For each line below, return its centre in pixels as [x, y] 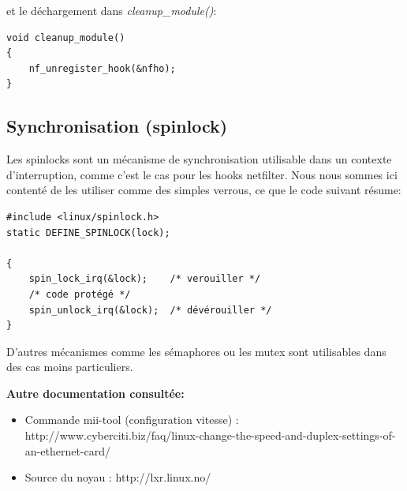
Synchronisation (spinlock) [117, 126]
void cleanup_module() [66, 37]
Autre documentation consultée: [95, 393]
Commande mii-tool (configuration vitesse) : [132, 420]
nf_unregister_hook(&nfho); [102, 68]
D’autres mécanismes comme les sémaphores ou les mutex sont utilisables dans [196, 351]
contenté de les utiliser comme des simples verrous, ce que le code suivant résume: [204, 190]
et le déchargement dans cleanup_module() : [112, 10]
